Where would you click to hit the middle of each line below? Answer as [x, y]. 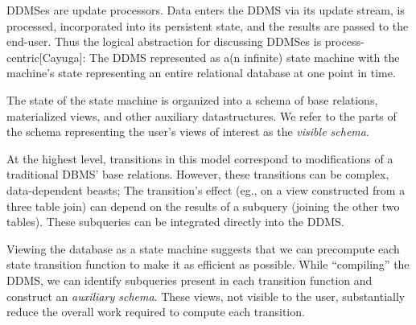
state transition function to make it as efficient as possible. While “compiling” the [208, 264]
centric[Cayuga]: [46, 57]
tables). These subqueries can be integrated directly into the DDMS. [175, 222]
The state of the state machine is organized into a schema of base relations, [192, 99]
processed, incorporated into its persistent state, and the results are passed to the [208, 25]
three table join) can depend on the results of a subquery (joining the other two [203, 206]
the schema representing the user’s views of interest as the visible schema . [188, 132]
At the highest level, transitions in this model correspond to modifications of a [200, 158]
